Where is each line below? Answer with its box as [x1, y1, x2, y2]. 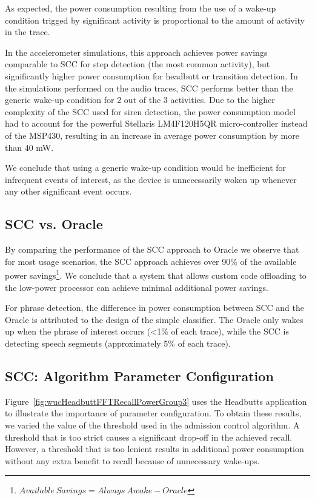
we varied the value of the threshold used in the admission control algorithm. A [5, 418, 300, 431]
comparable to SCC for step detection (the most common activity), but [5, 58, 270, 70]
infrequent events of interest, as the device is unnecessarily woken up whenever [5, 173, 297, 185]
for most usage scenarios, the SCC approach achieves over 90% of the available [5, 255, 297, 267]
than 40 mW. [5, 141, 54, 153]
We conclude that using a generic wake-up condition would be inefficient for [5, 161, 287, 174]
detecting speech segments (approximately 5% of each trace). [5, 336, 231, 349]
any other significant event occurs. [5, 185, 132, 198]
